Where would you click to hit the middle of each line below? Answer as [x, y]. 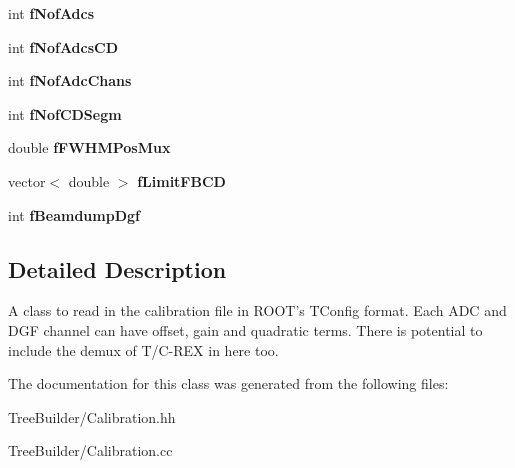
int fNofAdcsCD [63, 46]
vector [27, 180]
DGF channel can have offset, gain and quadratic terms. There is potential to [245, 329]
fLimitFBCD [181, 180]
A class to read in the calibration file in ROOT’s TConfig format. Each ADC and [257, 310]
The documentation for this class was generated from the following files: [228, 383]
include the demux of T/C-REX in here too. [143, 349]
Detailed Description [117, 268]
